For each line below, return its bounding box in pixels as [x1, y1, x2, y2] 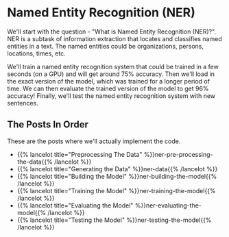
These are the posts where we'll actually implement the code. [7, 137, 181, 145]
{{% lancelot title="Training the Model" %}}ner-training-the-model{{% [16, 186, 216, 195]
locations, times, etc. [7, 49, 67, 58]
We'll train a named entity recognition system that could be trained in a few [7, 62, 219, 71]
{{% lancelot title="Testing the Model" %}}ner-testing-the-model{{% [16, 216, 212, 224]
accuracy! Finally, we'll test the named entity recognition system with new [7, 91, 216, 100]
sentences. [7, 99, 39, 107]
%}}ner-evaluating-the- [134, 201, 202, 210]
